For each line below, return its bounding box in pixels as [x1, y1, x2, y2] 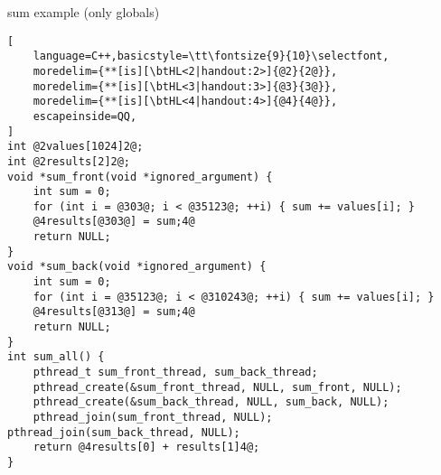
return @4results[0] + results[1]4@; [33, 441, 260, 454]
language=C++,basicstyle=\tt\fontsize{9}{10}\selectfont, [33, 50, 389, 63]
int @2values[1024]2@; [7, 140, 144, 154]
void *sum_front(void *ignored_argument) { [7, 170, 273, 183]
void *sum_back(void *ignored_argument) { [7, 260, 267, 274]
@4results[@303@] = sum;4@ [33, 215, 195, 228]
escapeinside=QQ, [33, 109, 137, 123]
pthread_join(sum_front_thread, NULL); [33, 411, 273, 424]
